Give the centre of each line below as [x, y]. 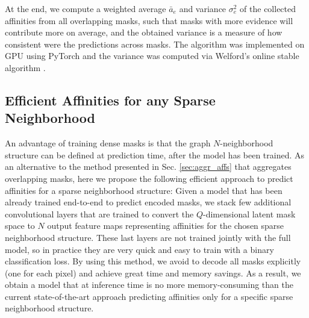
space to [20, 226]
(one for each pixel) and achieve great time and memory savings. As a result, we [153, 273]
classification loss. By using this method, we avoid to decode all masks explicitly [153, 261]
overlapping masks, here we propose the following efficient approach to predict [149, 178]
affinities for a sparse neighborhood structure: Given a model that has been [144, 190]
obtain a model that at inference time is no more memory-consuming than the [149, 285]
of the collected [268, 8]
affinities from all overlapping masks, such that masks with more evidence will [149, 20]
